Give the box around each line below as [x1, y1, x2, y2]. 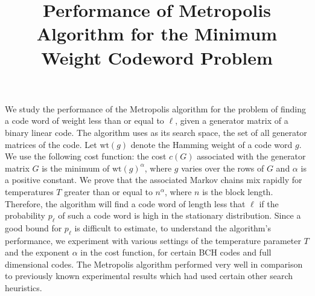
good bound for [5, 221, 62, 234]
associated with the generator [197, 150, 306, 162]
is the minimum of [42, 161, 110, 174]
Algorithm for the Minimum [36, 21, 278, 46]
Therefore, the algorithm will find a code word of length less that [5, 197, 246, 210]
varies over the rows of [181, 161, 264, 174]
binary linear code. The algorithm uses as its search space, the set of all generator [5, 126, 307, 138]
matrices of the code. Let [5, 138, 97, 150]
